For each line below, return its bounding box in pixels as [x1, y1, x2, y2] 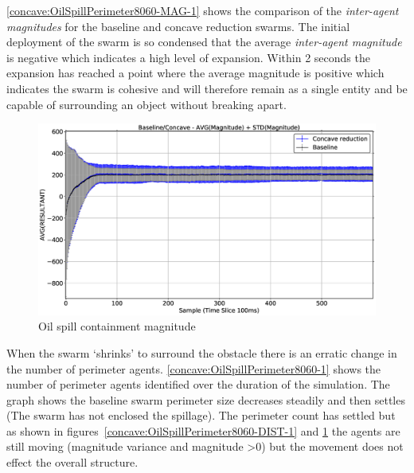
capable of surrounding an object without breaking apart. [6, 96, 287, 112]
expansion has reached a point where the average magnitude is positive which [6, 64, 385, 81]
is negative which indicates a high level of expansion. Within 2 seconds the [6, 49, 370, 65]
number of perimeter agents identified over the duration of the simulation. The [6, 376, 390, 393]
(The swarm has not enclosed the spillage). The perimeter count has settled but [6, 407, 396, 424]
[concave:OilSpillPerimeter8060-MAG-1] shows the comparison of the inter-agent [6, 2, 399, 18]
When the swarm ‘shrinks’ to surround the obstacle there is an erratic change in [6, 344, 397, 361]
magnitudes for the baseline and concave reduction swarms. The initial [6, 18, 350, 34]
